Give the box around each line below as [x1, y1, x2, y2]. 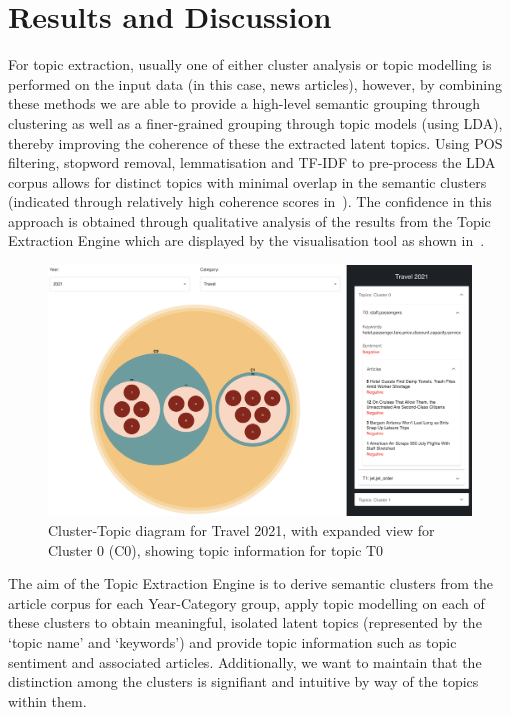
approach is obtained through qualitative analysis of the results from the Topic [8, 210, 491, 231]
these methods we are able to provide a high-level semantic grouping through [8, 93, 481, 114]
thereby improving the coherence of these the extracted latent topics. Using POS [8, 132, 503, 153]
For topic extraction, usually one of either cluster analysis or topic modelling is [8, 54, 492, 75]
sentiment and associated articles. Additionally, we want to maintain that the [8, 651, 482, 672]
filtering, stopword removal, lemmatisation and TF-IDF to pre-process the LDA [8, 152, 496, 173]
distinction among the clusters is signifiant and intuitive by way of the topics [8, 671, 479, 692]
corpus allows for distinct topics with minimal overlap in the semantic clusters [8, 171, 487, 192]
